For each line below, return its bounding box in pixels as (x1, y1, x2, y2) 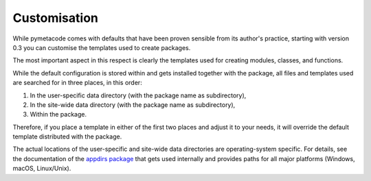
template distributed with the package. (12, 132, 122, 141)
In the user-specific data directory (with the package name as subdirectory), (30, 91, 247, 99)
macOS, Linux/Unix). (12, 165, 71, 173)
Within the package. (30, 110, 87, 119)
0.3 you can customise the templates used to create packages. (12, 43, 191, 51)
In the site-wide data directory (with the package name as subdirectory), (30, 100, 236, 109)
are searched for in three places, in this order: (12, 79, 142, 87)
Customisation (12, 10, 99, 25)
